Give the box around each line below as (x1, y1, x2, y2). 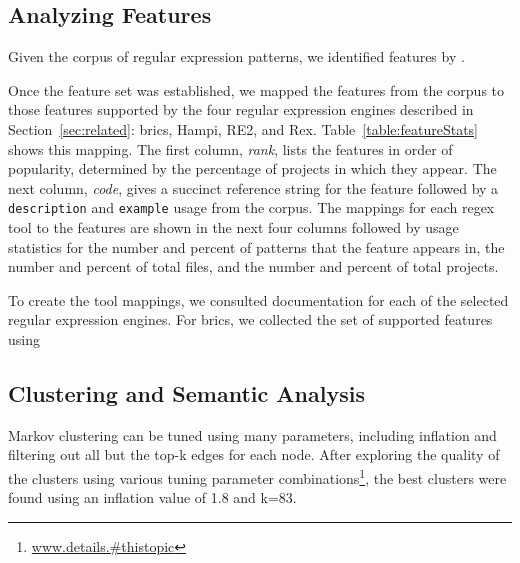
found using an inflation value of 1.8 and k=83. (8, 487, 297, 508)
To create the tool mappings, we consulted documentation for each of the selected (8, 289, 509, 310)
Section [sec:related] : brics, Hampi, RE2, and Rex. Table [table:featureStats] (8, 118, 478, 139)
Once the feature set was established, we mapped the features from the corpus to (8, 79, 505, 100)
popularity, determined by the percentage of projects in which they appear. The (8, 158, 497, 179)
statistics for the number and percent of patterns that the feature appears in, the (8, 236, 505, 257)
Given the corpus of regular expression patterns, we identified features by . (8, 46, 465, 67)
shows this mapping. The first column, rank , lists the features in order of (8, 138, 453, 159)
